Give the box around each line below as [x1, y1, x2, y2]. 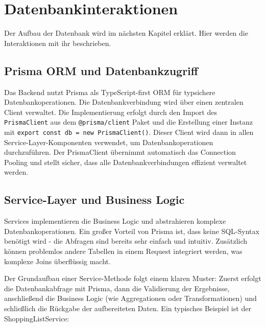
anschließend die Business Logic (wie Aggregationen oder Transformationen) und [4, 293, 257, 303]
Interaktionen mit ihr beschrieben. [4, 37, 111, 48]
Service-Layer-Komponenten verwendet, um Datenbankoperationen [4, 136, 213, 147]
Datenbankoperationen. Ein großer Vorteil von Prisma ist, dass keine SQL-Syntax [4, 225, 259, 236]
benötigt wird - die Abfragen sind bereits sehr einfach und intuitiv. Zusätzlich [4, 236, 248, 246]
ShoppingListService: [4, 313, 69, 323]
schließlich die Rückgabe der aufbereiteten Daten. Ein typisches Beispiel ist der [4, 302, 251, 313]
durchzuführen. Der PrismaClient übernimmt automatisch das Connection [4, 147, 236, 157]
